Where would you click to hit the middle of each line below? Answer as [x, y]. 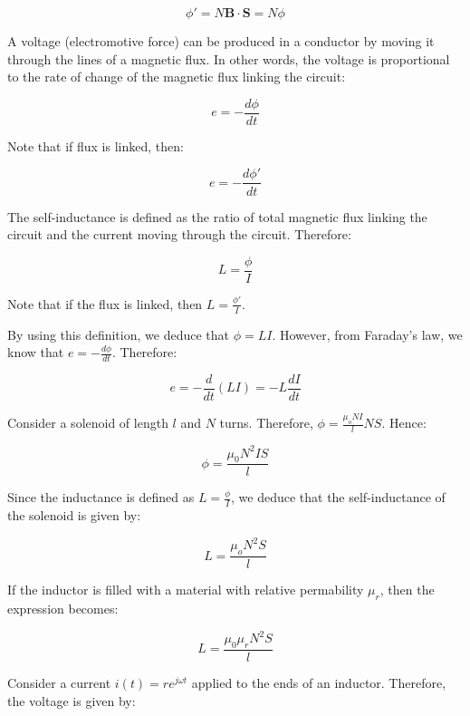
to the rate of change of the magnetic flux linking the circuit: [177, 77]
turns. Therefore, [266, 423]
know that [36, 352]
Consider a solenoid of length [88, 423]
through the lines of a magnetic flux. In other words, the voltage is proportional [229, 58]
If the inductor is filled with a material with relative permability [186, 590]
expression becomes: [63, 609]
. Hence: [404, 423]
